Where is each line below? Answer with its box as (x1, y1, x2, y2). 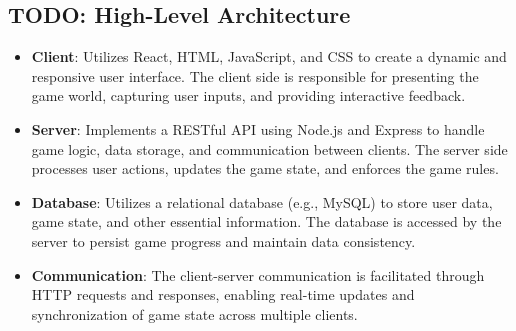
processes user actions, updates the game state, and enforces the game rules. (31, 158, 499, 179)
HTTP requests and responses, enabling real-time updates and (31, 284, 415, 305)
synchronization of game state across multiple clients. (31, 303, 358, 324)
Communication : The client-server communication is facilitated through (31, 264, 485, 285)
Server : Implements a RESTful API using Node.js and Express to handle (31, 118, 485, 139)
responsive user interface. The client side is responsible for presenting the (31, 65, 479, 86)
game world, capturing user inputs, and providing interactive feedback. (31, 85, 466, 106)
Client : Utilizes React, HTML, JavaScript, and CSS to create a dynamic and (31, 46, 507, 67)
